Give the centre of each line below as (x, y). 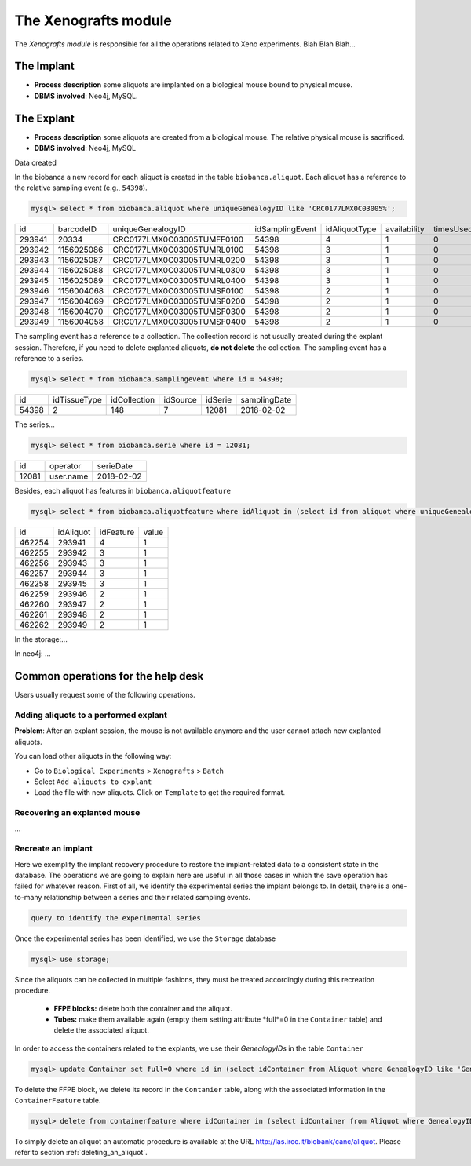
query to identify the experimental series (116, 918)
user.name (69, 476)
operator (65, 466)
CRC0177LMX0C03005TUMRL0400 (179, 281)
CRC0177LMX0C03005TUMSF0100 (178, 291)
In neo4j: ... (33, 654)
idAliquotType (351, 229)
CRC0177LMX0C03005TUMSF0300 (179, 312)
